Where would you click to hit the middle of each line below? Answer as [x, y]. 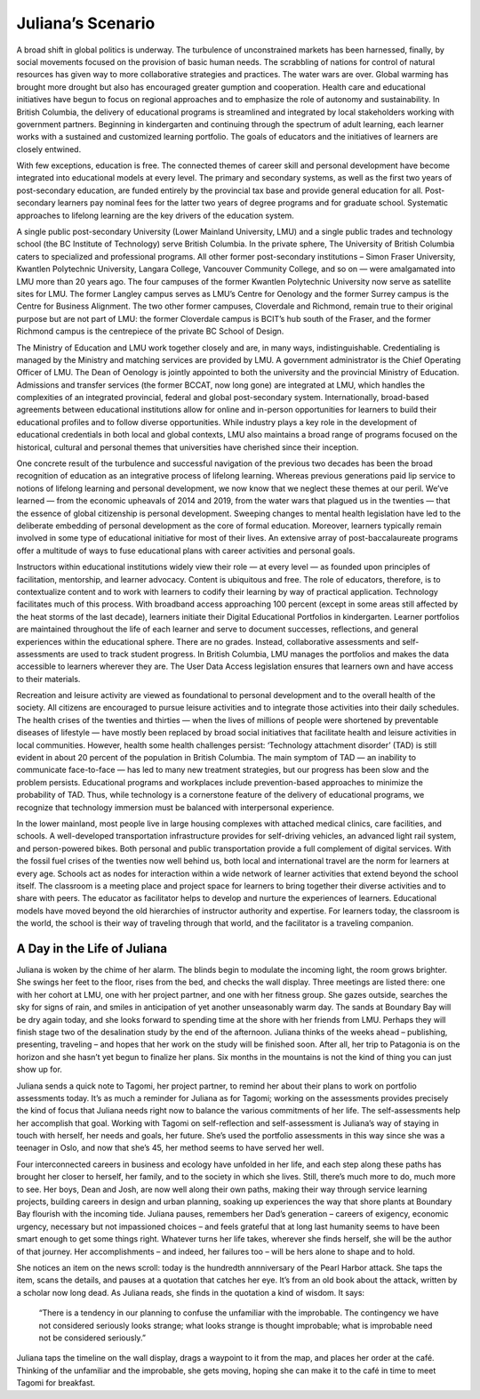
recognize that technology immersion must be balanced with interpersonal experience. [176, 807]
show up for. [39, 1069]
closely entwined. [49, 149]
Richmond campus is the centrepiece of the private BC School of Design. [150, 331]
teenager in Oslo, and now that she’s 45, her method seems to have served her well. [170, 1148]
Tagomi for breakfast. [56, 1383]
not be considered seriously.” [92, 1338]
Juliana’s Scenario [86, 23]
